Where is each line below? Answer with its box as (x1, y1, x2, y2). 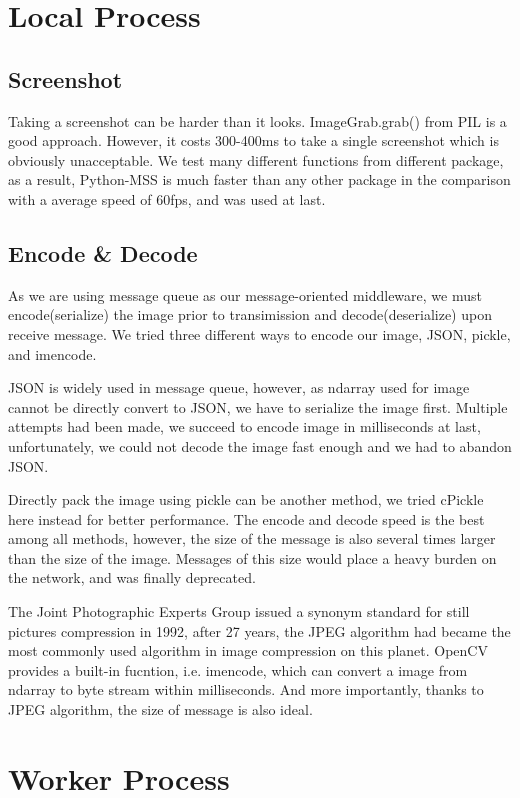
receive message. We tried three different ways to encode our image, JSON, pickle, (8, 323, 511, 344)
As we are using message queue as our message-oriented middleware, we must (8, 284, 482, 305)
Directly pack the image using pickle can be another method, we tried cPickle (8, 489, 484, 510)
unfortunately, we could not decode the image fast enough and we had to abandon (8, 435, 512, 456)
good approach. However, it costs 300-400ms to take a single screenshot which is (8, 130, 499, 151)
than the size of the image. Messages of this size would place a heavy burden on (8, 547, 497, 568)
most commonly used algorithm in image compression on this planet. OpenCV (8, 640, 488, 661)
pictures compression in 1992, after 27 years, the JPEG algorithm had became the (8, 620, 511, 641)
